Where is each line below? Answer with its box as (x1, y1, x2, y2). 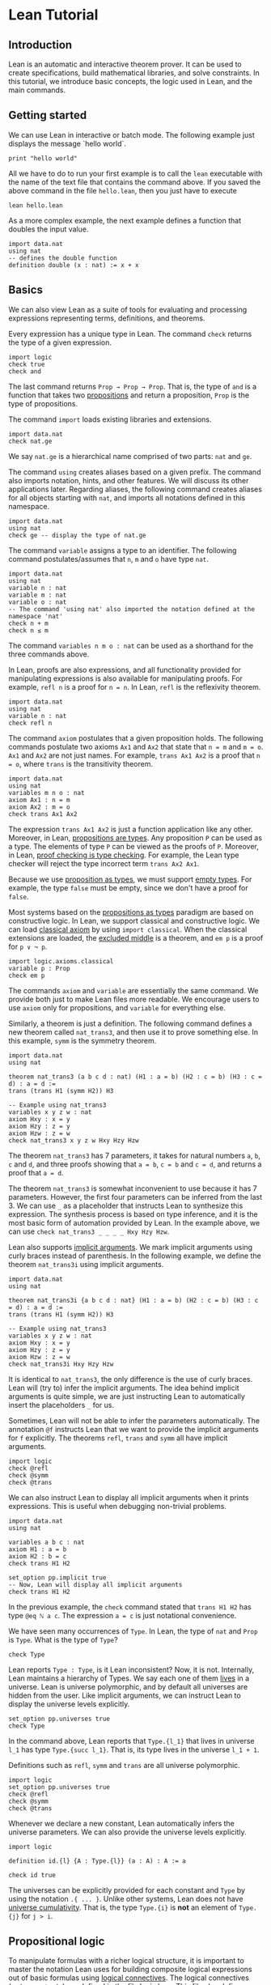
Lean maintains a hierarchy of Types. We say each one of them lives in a (8, 1673, 250, 1683)
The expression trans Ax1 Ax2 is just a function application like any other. (8, 824, 253, 834)
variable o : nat (8, 597, 67, 606)
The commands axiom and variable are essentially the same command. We (8, 985, 259, 995)
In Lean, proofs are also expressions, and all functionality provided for (8, 665, 241, 674)
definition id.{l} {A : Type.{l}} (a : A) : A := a (8, 1856, 186, 1865)
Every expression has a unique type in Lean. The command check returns (8, 329, 252, 338)
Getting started (8, 108, 87, 122)
